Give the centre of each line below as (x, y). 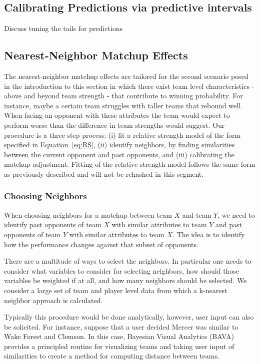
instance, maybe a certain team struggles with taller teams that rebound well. (123, 105)
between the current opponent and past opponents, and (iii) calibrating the (119, 154)
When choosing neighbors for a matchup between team (88, 214)
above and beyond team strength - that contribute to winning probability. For (123, 96)
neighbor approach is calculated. (53, 300)
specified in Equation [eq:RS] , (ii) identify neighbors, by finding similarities (119, 145)
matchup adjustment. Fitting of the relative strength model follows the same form (130, 164)
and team (197, 214)
